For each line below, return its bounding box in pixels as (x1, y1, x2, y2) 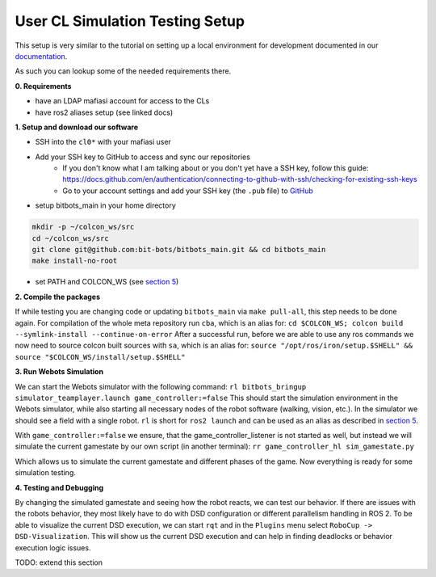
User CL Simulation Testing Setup (15, 12, 245, 30)
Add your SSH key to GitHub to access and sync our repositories (35, 152, 250, 162)
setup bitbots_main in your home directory (35, 200, 177, 210)
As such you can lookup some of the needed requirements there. (15, 66, 232, 76)
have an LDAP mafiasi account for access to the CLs (35, 96, 210, 106)
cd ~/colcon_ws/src (31, 234, 109, 242)
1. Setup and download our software (15, 122, 139, 132)
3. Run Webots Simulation (15, 367, 104, 377)
